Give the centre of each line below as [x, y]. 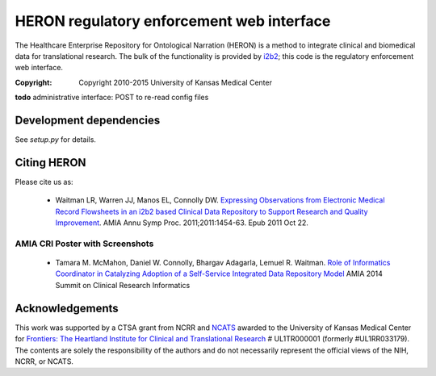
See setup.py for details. [56, 140]
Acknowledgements [67, 308]
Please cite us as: [44, 182]
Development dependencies [88, 120]
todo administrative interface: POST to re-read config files [112, 98]
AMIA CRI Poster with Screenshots [84, 244]
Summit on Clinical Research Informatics [123, 285]
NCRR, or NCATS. [44, 361]
